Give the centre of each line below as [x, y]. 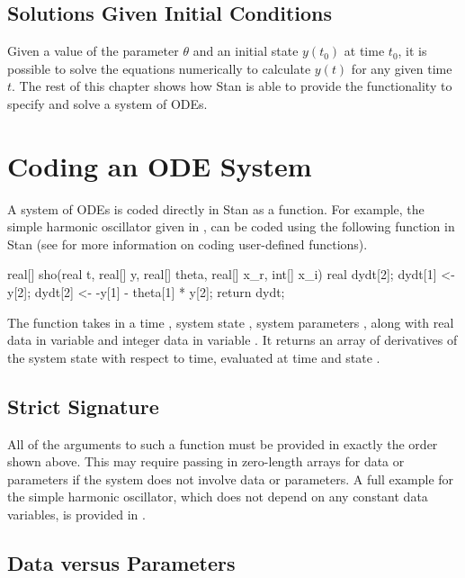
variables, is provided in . [76, 515]
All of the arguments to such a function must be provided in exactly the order [223, 443]
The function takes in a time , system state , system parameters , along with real [231, 322]
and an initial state [246, 51]
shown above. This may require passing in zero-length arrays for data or [206, 461]
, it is [412, 51]
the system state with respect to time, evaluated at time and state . [194, 357]
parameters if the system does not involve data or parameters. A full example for [231, 479]
